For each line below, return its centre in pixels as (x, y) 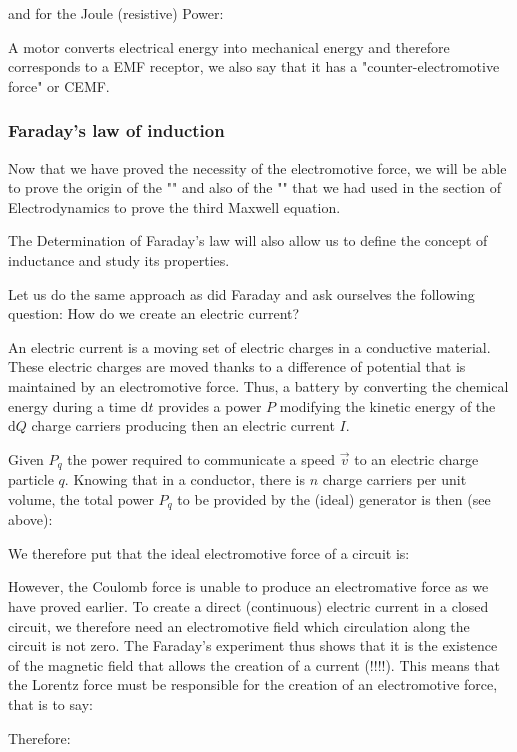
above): (30, 519)
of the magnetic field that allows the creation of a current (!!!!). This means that (254, 664)
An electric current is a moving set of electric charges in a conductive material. (249, 346)
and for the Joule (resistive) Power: (116, 13)
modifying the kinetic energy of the (387, 405)
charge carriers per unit (394, 479)
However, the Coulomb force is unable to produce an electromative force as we (248, 586)
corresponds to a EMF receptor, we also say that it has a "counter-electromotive (254, 66)
